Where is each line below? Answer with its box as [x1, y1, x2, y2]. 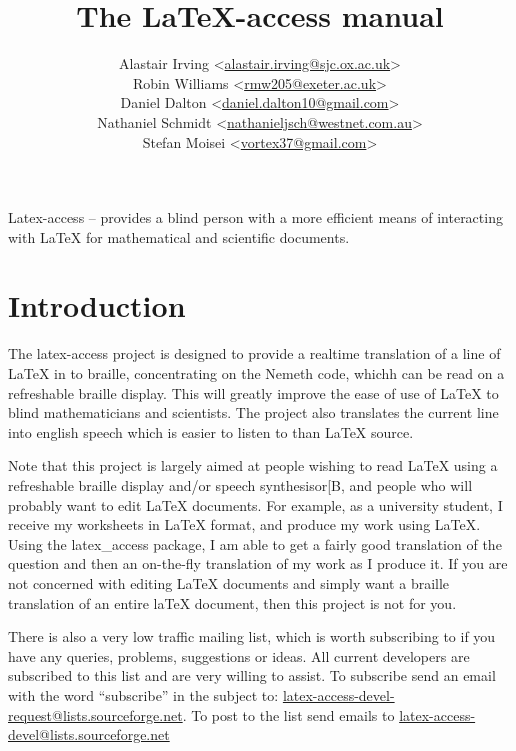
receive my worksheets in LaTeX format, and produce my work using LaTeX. [8, 514, 481, 535]
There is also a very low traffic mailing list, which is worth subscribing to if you [8, 626, 496, 647]
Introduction [8, 285, 186, 326]
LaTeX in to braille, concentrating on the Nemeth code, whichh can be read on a [8, 363, 505, 383]
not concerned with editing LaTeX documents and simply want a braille [8, 572, 450, 593]
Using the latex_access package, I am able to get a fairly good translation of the [8, 533, 502, 554]
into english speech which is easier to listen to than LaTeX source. [8, 421, 414, 442]
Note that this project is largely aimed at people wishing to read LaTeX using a [8, 455, 498, 476]
